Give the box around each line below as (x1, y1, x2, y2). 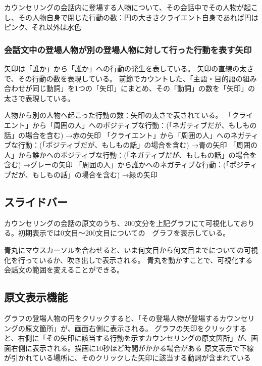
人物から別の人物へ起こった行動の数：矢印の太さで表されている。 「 (4, 110, 232, 120)
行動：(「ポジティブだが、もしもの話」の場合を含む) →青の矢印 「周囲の (18, 140, 258, 150)
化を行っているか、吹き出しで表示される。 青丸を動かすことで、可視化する (4, 254, 253, 265)
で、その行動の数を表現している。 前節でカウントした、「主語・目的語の (4, 73, 243, 83)
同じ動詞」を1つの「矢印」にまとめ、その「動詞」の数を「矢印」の (32, 83, 255, 94)
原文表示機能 (4, 289, 68, 305)
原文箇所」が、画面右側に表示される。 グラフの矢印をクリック (25, 323, 233, 333)
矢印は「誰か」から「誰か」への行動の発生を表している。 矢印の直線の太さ (4, 63, 254, 73)
